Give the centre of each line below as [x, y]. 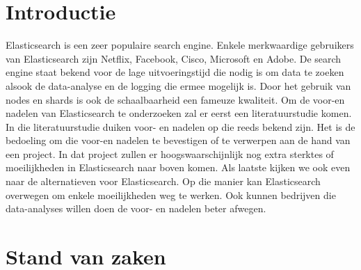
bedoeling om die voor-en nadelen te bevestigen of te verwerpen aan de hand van [178, 140]
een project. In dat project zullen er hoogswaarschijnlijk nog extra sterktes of [170, 153]
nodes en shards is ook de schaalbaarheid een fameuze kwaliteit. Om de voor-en [175, 99]
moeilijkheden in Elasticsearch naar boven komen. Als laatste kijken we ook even [178, 167]
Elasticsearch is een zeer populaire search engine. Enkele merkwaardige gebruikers [180, 45]
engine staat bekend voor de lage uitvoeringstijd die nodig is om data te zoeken [175, 72]
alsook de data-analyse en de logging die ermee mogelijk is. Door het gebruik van [178, 85]
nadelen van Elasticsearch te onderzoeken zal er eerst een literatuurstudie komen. [179, 113]
